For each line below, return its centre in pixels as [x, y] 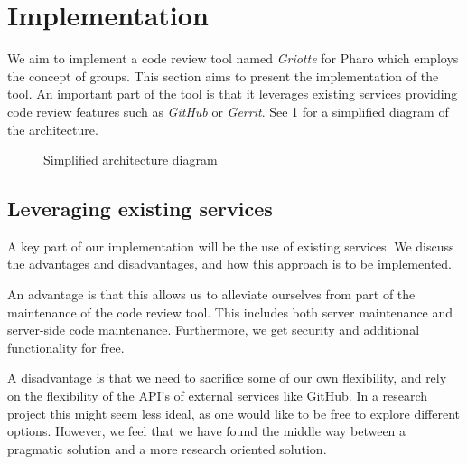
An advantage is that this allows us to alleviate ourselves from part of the [211, 294]
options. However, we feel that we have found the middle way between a [207, 431]
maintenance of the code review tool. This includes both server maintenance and [230, 312]
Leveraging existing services [140, 208]
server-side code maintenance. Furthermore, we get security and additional [214, 330]
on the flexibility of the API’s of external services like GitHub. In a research [218, 396]
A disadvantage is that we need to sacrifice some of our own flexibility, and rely [227, 378]
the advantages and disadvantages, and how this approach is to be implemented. [229, 264]
